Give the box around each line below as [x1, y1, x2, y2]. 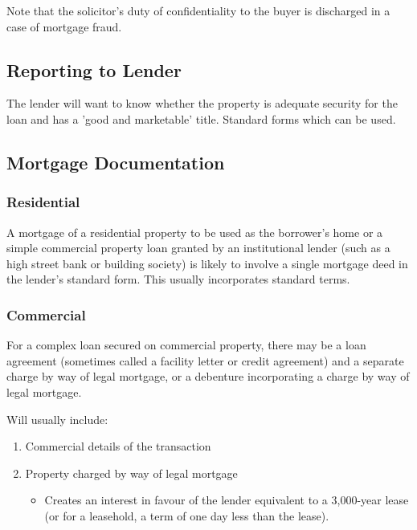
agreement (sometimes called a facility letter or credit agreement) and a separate [6, 352, 404, 369]
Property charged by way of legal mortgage [25, 464, 238, 481]
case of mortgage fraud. [6, 18, 122, 35]
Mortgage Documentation [6, 149, 225, 174]
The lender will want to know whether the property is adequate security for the [6, 95, 398, 112]
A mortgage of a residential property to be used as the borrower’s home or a [6, 223, 383, 240]
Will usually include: [6, 410, 108, 427]
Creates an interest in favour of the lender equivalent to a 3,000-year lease [44, 491, 409, 508]
